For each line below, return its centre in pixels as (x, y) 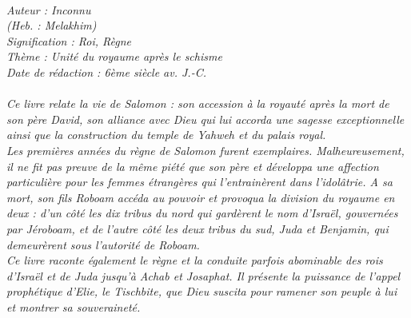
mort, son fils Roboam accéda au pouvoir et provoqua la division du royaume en (201, 197)
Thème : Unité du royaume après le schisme (114, 56)
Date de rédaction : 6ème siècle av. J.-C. (106, 72)
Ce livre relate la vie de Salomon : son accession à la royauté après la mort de (198, 103)
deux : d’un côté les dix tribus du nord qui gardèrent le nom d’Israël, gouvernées (202, 213)
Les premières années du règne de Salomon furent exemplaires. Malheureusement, (205, 150)
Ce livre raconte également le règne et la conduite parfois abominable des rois (195, 260)
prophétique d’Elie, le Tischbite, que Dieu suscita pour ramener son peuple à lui (202, 291)
